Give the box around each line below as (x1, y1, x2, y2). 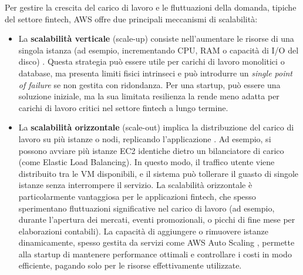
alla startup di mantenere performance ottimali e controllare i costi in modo (18, 247, 292, 260)
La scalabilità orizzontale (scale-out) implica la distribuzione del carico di (18, 121, 294, 133)
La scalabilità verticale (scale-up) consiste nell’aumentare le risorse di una (18, 32, 294, 45)
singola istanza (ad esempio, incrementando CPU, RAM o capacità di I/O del (18, 43, 299, 56)
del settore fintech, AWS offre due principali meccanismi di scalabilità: (5, 12, 258, 25)
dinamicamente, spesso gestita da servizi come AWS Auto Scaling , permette (18, 236, 295, 249)
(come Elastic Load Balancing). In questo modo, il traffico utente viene (18, 156, 275, 168)
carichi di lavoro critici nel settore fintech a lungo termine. (18, 101, 228, 113)
